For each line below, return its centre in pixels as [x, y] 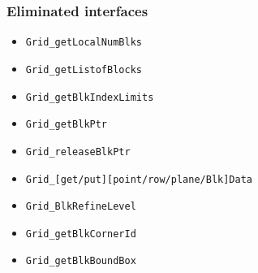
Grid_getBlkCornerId [81, 234]
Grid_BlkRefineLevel [81, 207]
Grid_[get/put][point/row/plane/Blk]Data [139, 179]
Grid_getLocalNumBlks [84, 43]
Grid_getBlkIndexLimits [90, 97]
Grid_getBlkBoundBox [81, 261]
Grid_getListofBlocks [84, 69]
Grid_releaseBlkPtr [78, 152]
